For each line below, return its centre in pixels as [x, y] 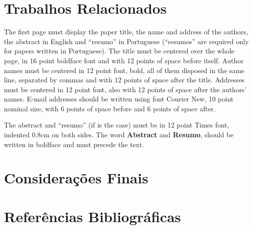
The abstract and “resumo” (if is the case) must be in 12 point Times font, [116, 125]
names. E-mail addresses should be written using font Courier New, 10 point [119, 99]
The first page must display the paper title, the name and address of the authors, [126, 32]
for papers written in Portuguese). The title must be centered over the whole [119, 51]
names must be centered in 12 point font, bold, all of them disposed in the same [124, 70]
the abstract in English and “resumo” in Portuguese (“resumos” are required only [126, 41]
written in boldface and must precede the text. [74, 144]
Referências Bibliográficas [93, 216]
